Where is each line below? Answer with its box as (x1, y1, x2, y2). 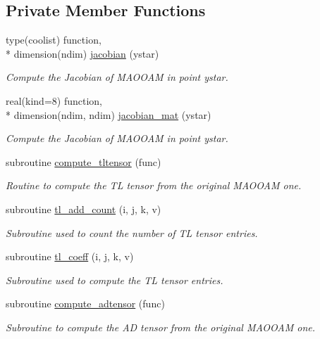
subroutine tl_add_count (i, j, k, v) (6, 201, 161, 216)
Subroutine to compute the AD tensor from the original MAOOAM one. (6, 319, 316, 334)
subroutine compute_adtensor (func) (6, 296, 165, 311)
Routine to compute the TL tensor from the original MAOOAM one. (6, 178, 302, 193)
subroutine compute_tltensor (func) (6, 154, 161, 169)
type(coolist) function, (6, 32, 101, 47)
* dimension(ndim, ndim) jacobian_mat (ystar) (6, 107, 211, 122)
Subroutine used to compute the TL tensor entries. (6, 272, 223, 287)
